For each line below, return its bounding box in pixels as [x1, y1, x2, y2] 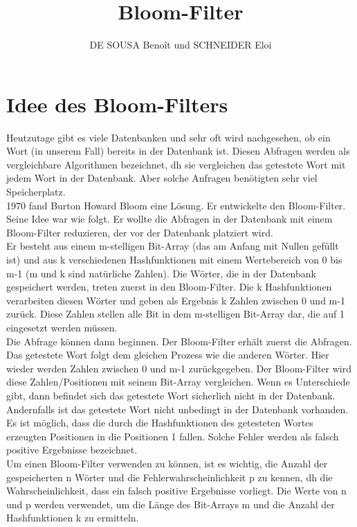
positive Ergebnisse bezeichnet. [6, 442, 138, 457]
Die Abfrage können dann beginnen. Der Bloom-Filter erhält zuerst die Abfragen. [6, 334, 352, 348]
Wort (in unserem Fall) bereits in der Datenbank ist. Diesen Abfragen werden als [6, 144, 350, 158]
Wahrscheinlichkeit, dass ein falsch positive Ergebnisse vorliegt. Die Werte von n [6, 483, 347, 498]
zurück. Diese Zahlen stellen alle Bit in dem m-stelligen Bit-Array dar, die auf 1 [6, 306, 345, 321]
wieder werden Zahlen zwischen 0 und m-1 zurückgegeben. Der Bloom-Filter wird [6, 361, 352, 375]
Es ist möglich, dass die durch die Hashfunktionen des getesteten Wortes [6, 415, 313, 430]
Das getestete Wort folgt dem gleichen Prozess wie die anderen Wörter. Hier [6, 347, 329, 362]
